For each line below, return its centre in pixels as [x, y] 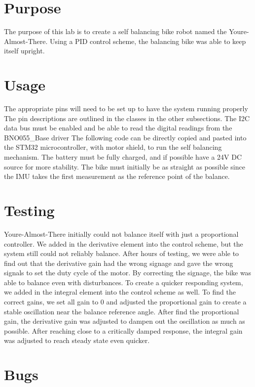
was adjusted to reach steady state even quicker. [77, 340]
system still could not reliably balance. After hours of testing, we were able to [122, 253]
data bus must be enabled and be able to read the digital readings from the [118, 128]
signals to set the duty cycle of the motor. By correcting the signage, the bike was [128, 273]
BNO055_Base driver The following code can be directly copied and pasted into [125, 137]
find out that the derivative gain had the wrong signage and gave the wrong [119, 263]
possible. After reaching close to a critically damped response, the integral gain [123, 330]
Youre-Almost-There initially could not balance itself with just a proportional [121, 234]
